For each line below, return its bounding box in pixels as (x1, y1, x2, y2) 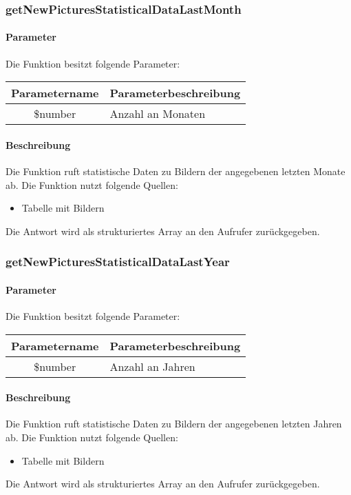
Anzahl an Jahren (109, 358, 195, 374)
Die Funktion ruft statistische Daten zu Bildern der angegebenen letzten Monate (6, 164, 345, 179)
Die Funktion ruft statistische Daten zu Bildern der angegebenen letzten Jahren (6, 416, 342, 431)
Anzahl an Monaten (109, 105, 206, 122)
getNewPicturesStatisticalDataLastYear (6, 253, 230, 270)
